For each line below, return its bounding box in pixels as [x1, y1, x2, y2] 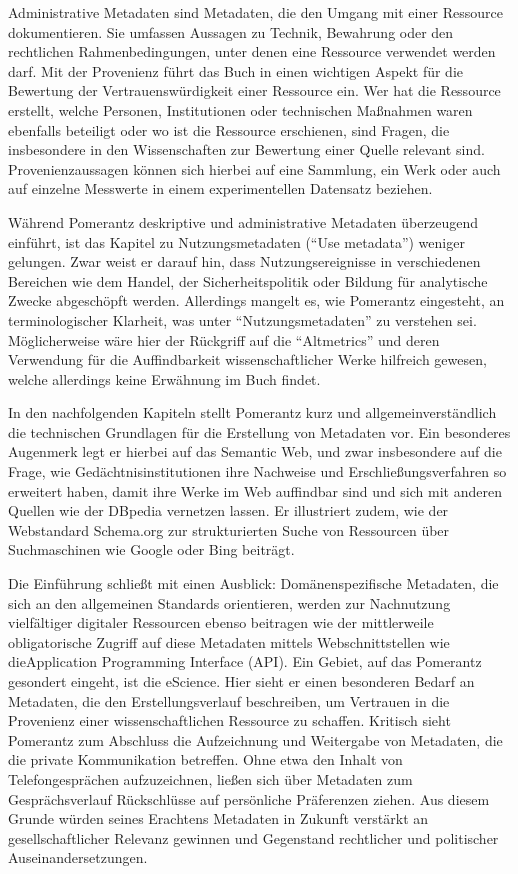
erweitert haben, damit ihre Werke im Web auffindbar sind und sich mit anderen [8, 480, 502, 501]
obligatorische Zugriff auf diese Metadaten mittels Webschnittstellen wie [8, 631, 450, 652]
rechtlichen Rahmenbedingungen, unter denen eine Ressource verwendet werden [8, 41, 496, 62]
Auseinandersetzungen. [8, 847, 148, 868]
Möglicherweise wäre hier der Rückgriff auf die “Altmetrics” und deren [8, 329, 440, 350]
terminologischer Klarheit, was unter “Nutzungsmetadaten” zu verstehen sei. [8, 309, 477, 330]
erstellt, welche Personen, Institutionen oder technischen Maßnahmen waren [8, 99, 473, 120]
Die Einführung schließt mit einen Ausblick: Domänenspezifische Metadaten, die [8, 573, 499, 594]
